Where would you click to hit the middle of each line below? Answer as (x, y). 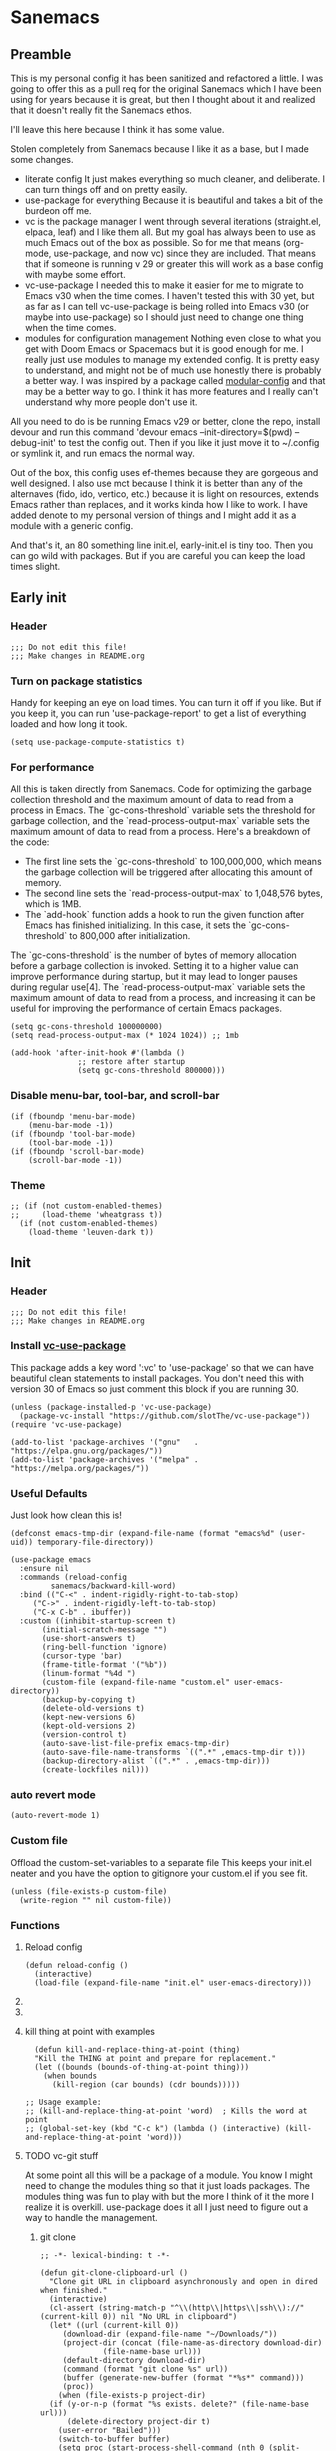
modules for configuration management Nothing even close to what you (173, 338)
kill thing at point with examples (89, 2032)
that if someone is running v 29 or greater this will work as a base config (174, 264)
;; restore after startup (131, 1062)
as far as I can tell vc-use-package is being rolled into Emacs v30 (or (167, 306)
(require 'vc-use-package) (66, 1424)
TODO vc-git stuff (61, 2156)
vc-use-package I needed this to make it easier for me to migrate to (164, 285)
